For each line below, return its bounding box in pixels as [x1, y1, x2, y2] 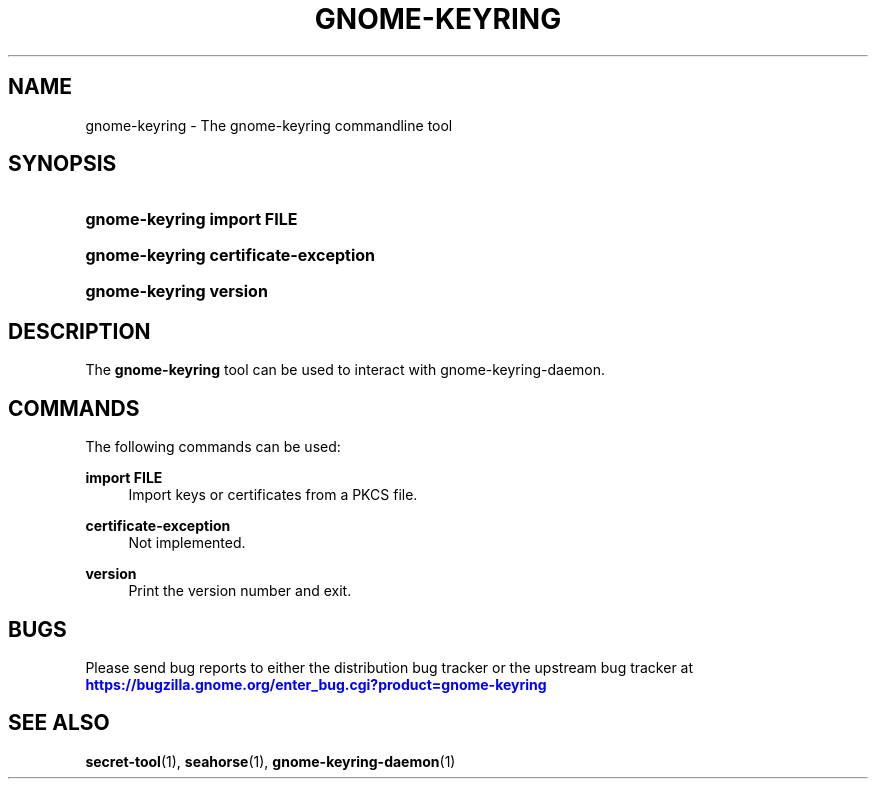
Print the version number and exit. [128, 582, 352, 600]
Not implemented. [128, 534, 246, 552]
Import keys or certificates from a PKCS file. [128, 486, 418, 504]
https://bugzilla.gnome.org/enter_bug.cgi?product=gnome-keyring [85, 675, 547, 693]
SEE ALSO [8, 710, 110, 736]
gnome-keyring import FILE [85, 209, 298, 230]
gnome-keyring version [85, 281, 268, 302]
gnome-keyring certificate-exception [85, 245, 376, 266]
